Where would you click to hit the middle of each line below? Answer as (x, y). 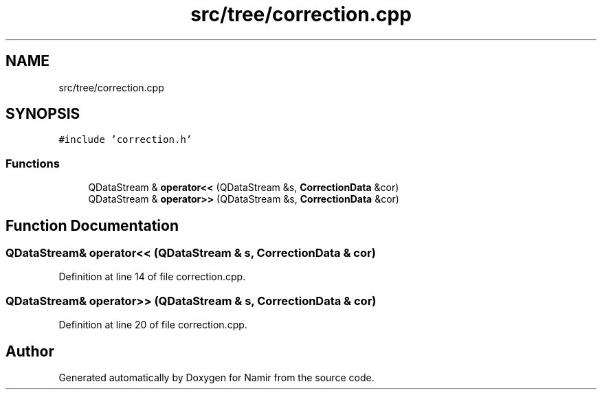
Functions (33, 163)
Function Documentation (92, 225)
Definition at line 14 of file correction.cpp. (152, 277)
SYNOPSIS (43, 114)
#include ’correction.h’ (125, 140)
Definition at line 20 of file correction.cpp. (153, 325)
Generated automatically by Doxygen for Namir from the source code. (216, 377)
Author (30, 351)
